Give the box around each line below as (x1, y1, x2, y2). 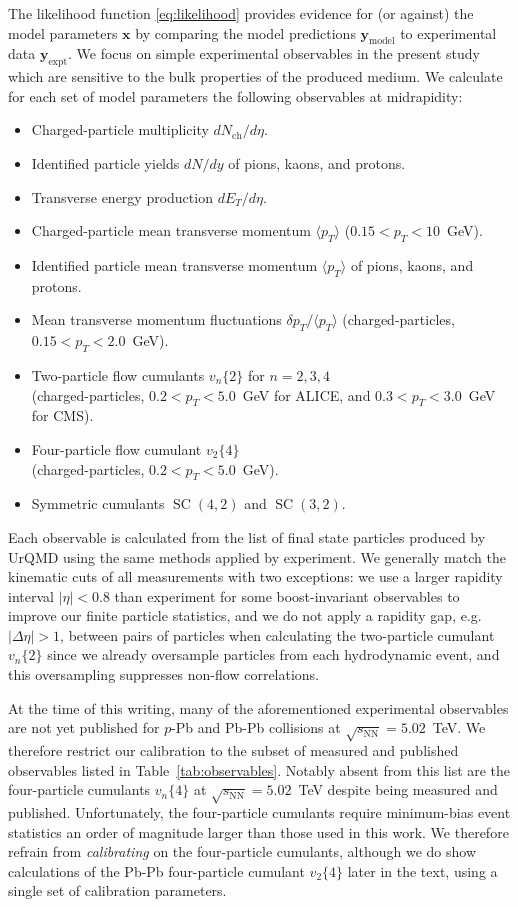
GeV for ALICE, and (242, 384, 371, 405)
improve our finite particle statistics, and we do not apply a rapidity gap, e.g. (8, 605, 482, 626)
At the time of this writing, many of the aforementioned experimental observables (8, 697, 509, 718)
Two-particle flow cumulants (31, 364, 205, 385)
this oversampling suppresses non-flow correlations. (8, 664, 320, 685)
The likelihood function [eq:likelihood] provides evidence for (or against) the (8, 3, 474, 23)
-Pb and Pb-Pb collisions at (171, 717, 341, 738)
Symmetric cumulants (31, 493, 165, 514)
